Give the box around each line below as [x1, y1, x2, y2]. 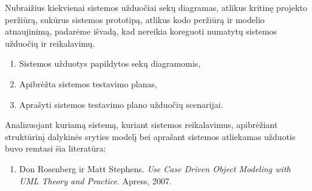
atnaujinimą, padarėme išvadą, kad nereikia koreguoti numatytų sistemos [5, 25, 277, 38]
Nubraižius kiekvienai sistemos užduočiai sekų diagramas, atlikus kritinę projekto [5, 1, 308, 13]
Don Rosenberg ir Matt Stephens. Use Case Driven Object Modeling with [19, 162, 291, 175]
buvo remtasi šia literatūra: [5, 142, 106, 155]
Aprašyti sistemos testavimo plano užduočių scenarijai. [19, 98, 223, 110]
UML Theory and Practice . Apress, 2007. [19, 174, 172, 187]
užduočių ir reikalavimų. [5, 36, 95, 49]
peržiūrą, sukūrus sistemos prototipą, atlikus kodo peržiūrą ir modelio [5, 13, 265, 25]
